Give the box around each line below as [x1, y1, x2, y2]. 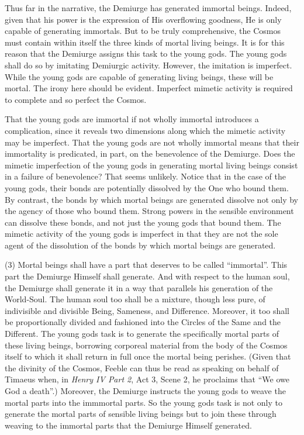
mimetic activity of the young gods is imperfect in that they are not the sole [5, 227, 278, 240]
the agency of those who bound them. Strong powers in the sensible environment [5, 205, 294, 217]
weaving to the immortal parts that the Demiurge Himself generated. [5, 419, 252, 431]
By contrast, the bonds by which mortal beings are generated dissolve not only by [5, 193, 299, 205]
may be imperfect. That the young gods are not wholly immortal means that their [5, 136, 299, 148]
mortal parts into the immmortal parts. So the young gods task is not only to [5, 396, 282, 408]
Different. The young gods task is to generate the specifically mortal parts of [5, 327, 279, 340]
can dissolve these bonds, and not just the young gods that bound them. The [5, 216, 281, 228]
